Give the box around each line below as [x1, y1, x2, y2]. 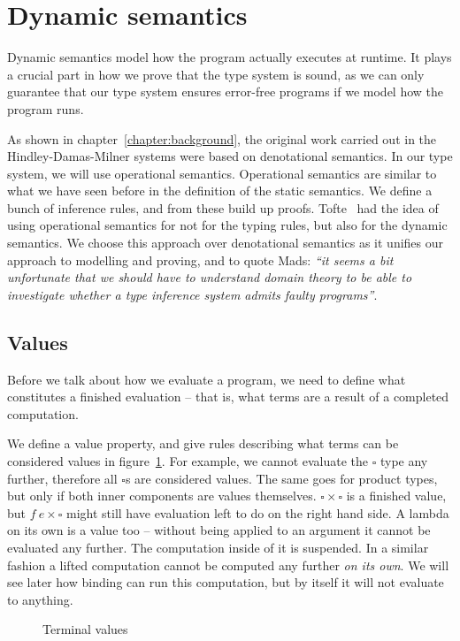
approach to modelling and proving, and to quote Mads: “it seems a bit [7, 250, 394, 269]
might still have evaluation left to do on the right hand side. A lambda [66, 503, 449, 522]
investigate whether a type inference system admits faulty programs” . [7, 285, 378, 303]
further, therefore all [7, 469, 118, 487]
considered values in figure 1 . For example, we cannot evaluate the [7, 452, 369, 470]
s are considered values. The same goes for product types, [125, 469, 438, 487]
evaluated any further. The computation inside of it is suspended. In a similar [7, 538, 429, 556]
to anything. [7, 590, 73, 608]
